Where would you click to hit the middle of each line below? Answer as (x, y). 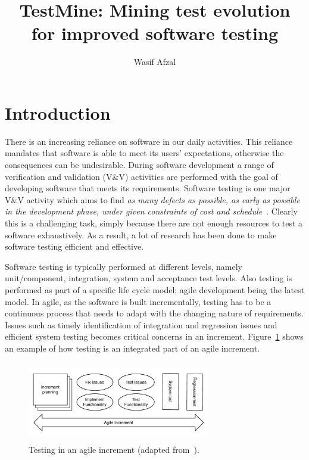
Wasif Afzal (155, 62)
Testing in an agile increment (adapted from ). (114, 450)
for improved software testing (155, 33)
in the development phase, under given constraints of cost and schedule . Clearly (151, 211)
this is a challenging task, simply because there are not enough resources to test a (154, 223)
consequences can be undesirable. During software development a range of (139, 165)
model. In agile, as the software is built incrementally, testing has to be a (138, 301)
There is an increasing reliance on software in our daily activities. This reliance (149, 141)
